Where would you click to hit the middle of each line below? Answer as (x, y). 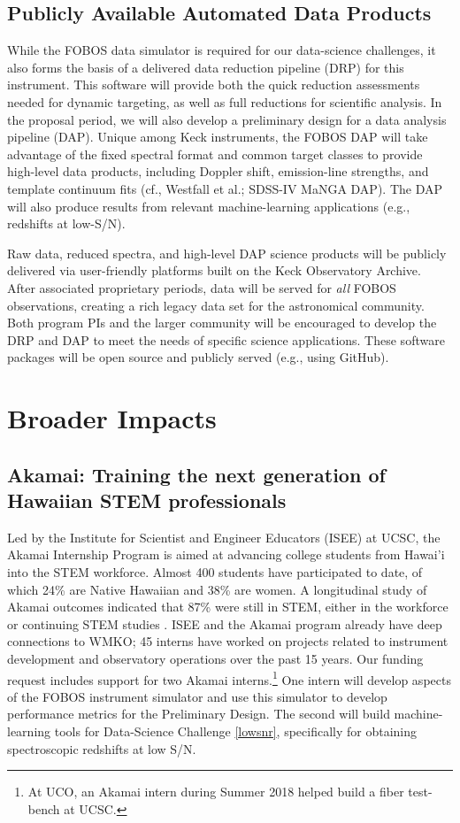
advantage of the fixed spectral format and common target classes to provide (215, 154)
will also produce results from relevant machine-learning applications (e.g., (209, 206)
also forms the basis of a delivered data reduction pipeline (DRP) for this (206, 67)
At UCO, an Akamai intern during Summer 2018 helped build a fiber (216, 792)
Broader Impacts (112, 418)
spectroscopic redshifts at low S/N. (102, 748)
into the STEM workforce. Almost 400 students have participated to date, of (215, 572)
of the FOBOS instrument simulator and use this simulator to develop (197, 696)
